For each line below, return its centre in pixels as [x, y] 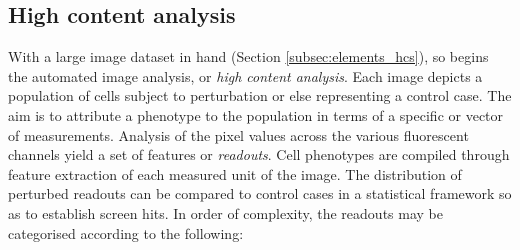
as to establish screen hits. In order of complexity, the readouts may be [225, 212]
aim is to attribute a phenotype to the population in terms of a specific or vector [256, 114]
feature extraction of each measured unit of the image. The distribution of [235, 173]
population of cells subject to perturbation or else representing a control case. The [260, 95]
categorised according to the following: [126, 232]
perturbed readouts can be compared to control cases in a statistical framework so [260, 193]
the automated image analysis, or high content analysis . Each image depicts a [245, 75]
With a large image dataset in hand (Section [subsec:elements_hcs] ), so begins [248, 56]
